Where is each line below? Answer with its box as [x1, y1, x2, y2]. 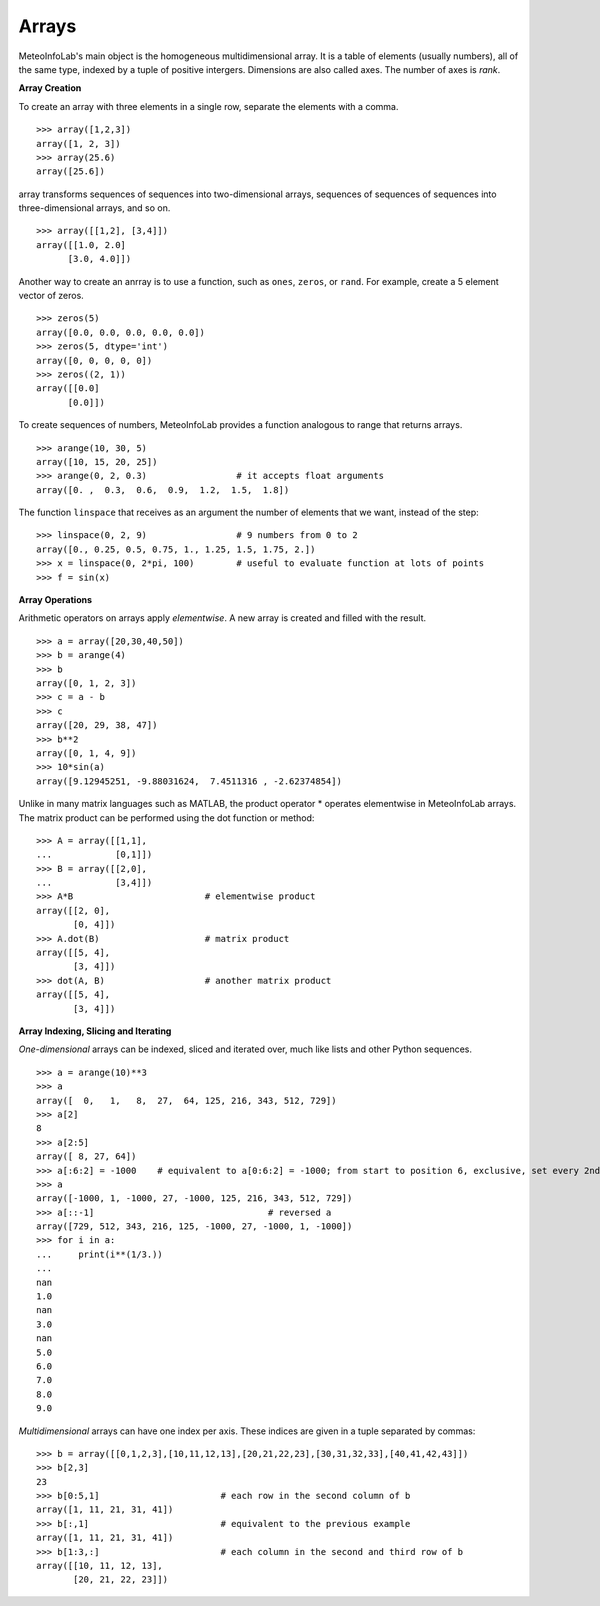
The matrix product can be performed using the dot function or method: [18, 811, 315, 824]
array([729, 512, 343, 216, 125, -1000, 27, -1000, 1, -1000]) [36, 1221, 353, 1232]
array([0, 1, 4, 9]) [36, 747, 137, 759]
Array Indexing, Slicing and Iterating [18, 1025, 172, 1037]
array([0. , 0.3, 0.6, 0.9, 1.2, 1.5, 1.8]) [36, 484, 290, 495]
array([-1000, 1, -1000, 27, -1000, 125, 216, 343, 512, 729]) [36, 1193, 353, 1204]
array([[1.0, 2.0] [36, 239, 127, 250]
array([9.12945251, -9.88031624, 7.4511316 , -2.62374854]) [36, 775, 342, 787]
